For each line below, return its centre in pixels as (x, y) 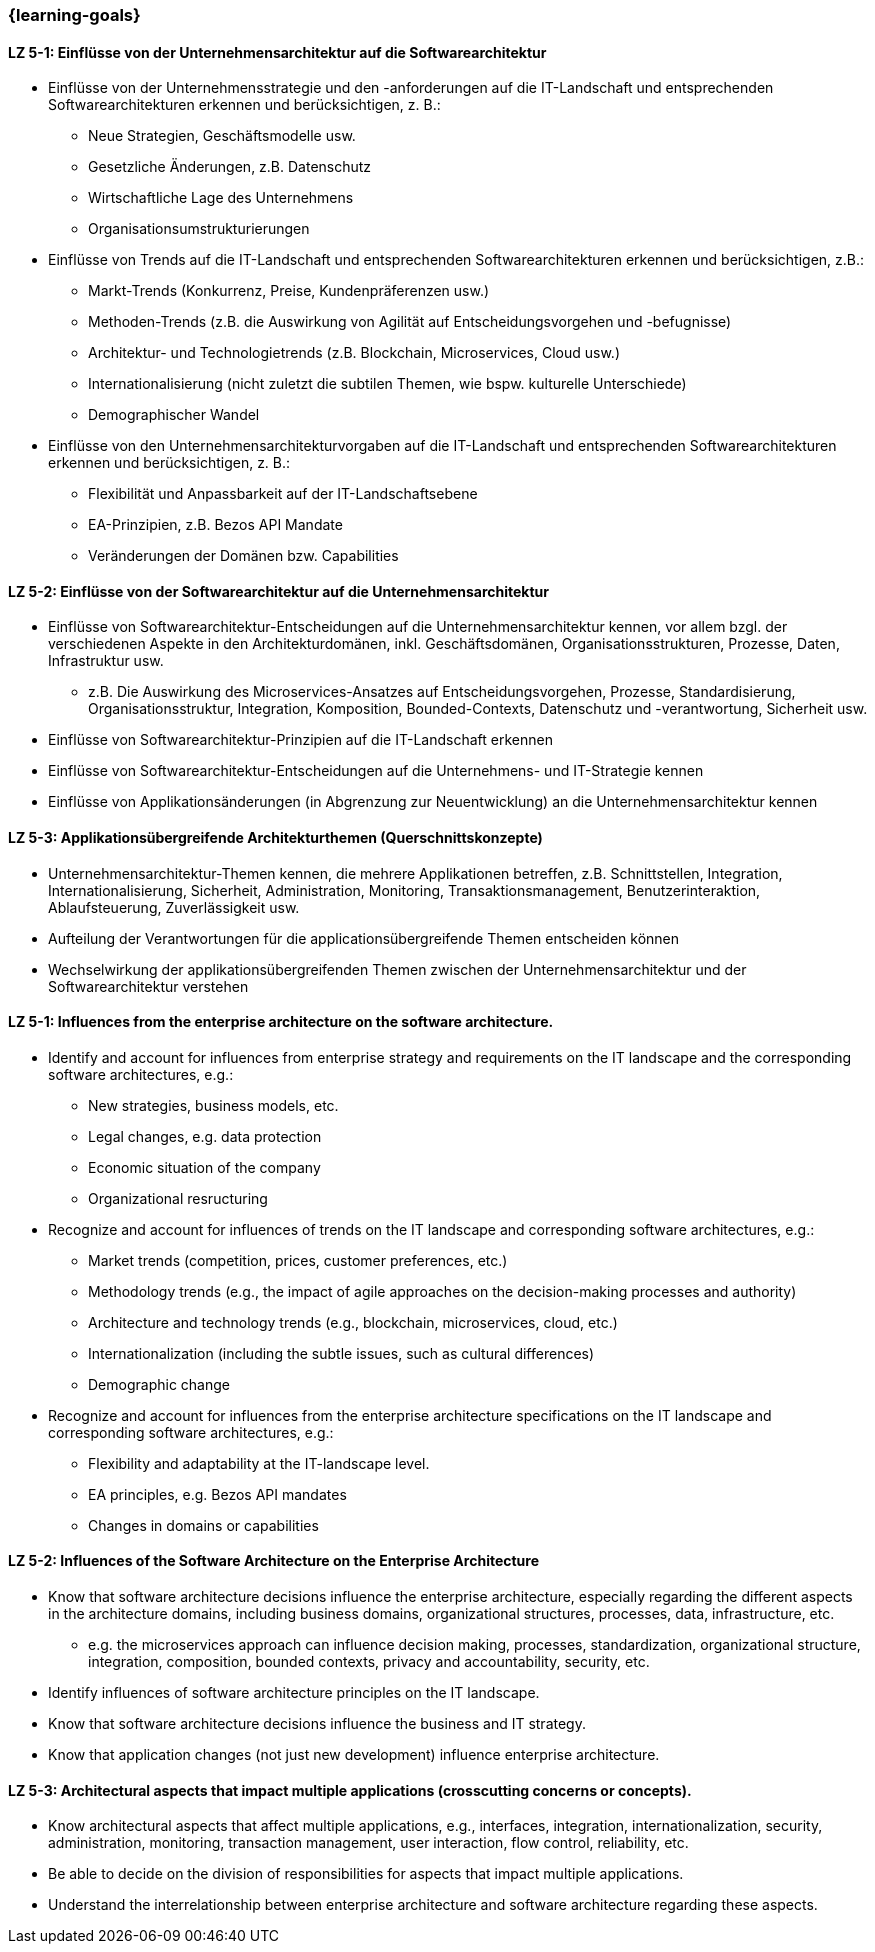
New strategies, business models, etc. (213, 1105)
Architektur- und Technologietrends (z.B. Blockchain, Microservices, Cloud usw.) (354, 353)
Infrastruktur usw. (106, 661)
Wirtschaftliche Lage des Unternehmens (221, 198)
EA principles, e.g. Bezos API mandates (217, 1494)
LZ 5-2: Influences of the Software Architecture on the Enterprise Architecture (274, 1561)
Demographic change (159, 1384)
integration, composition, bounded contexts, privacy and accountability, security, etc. (369, 1662)
